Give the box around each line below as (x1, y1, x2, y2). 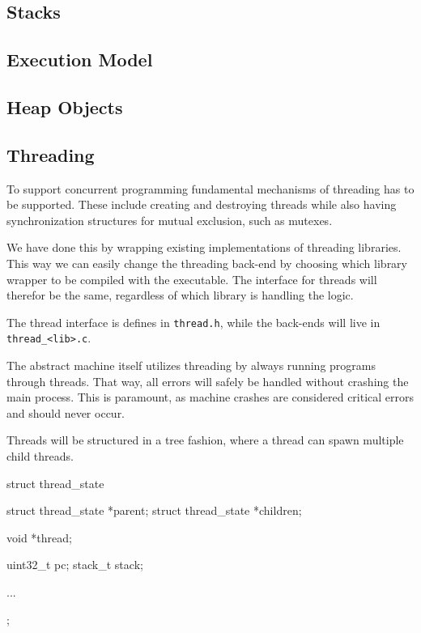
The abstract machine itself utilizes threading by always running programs (6, 357, 376, 374)
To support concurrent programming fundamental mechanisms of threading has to (6, 180, 415, 197)
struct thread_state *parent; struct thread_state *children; (6, 502, 302, 519)
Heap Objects (6, 94, 123, 119)
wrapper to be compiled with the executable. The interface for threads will (6, 270, 377, 287)
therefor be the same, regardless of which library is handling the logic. (6, 287, 354, 304)
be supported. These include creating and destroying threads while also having (6, 196, 397, 213)
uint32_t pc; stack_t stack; (6, 556, 143, 573)
